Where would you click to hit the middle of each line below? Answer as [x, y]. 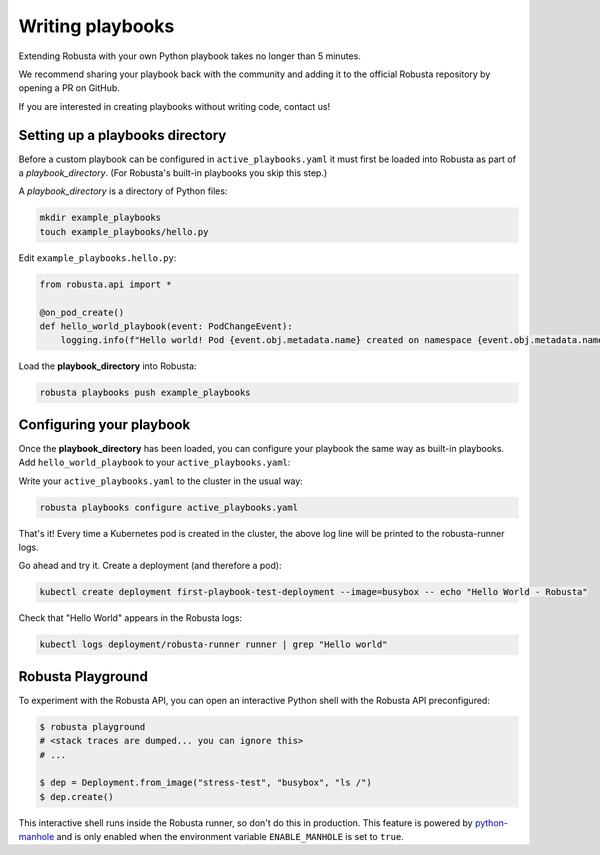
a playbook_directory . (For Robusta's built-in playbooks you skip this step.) [173, 173]
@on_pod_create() [82, 312]
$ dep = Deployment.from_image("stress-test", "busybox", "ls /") [205, 783]
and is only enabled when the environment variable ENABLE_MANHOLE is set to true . [230, 837]
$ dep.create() [76, 796]
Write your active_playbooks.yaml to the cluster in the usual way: [161, 481]
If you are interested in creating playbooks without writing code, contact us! [174, 106]
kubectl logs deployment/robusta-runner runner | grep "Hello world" [213, 644]
